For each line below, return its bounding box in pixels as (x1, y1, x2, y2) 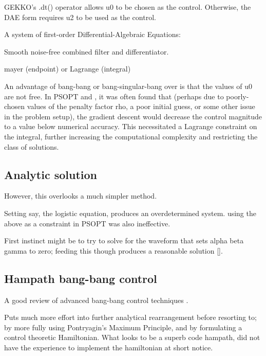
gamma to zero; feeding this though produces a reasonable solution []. (4, 245, 223, 256)
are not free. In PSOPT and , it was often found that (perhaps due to (4, 91, 224, 101)
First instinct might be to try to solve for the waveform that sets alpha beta (4, 235, 244, 246)
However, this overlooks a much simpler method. (4, 190, 157, 201)
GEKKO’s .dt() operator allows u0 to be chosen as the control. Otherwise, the (4, 2, 251, 12)
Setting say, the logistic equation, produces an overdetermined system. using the (4, 207, 256, 218)
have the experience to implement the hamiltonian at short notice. (4, 342, 213, 352)
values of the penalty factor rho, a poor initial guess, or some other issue (27, 101, 255, 112)
